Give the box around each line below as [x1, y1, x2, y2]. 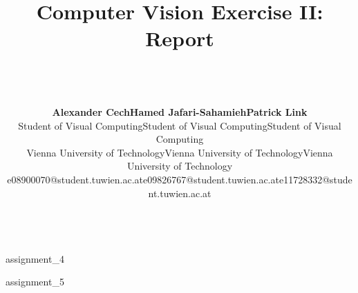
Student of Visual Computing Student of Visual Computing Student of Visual [18, 118, 341, 132]
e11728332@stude [279, 172, 352, 187]
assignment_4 [6, 251, 64, 265]
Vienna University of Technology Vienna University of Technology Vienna [26, 145, 333, 159]
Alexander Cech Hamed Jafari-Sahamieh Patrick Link [52, 105, 308, 119]
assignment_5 [6, 274, 64, 289]
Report [145, 24, 214, 52]
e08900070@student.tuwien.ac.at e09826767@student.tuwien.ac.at [7, 172, 279, 187]
